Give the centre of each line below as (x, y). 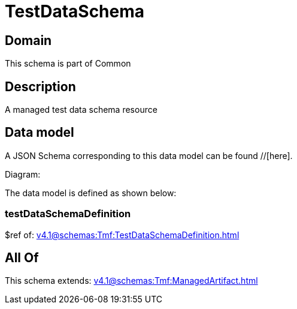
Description (40, 86)
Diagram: (23, 174)
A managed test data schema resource (81, 110)
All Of (22, 258)
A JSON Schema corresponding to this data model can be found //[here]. (149, 155)
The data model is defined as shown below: (91, 193)
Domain (28, 40)
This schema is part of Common (68, 64)
